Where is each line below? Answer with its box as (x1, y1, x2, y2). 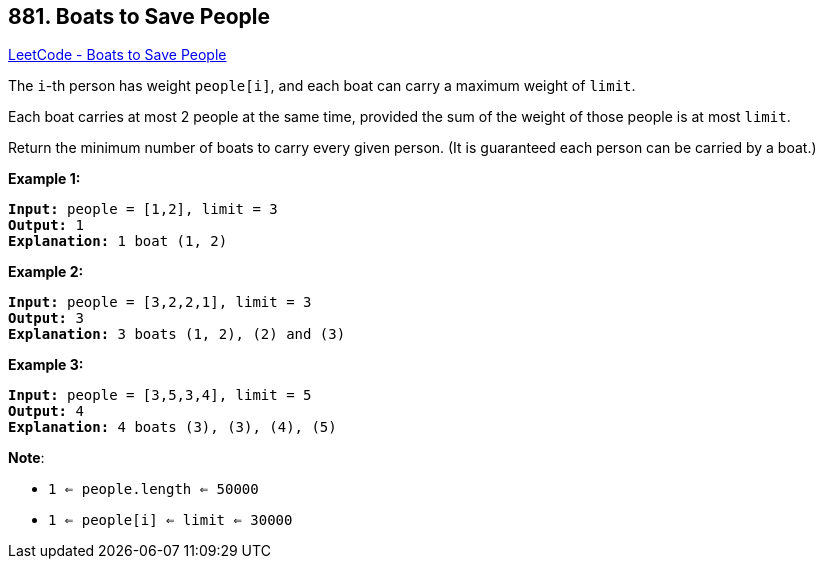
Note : (8, 449, 45, 467)
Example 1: (8, 170, 81, 188)
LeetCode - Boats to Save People (8, 46, 227, 64)
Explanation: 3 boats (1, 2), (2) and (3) (8, 326, 346, 343)
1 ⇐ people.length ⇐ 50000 (48, 481, 259, 498)
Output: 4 (8, 403, 84, 420)
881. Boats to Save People (8, 4, 271, 29)
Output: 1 (8, 217, 84, 234)
